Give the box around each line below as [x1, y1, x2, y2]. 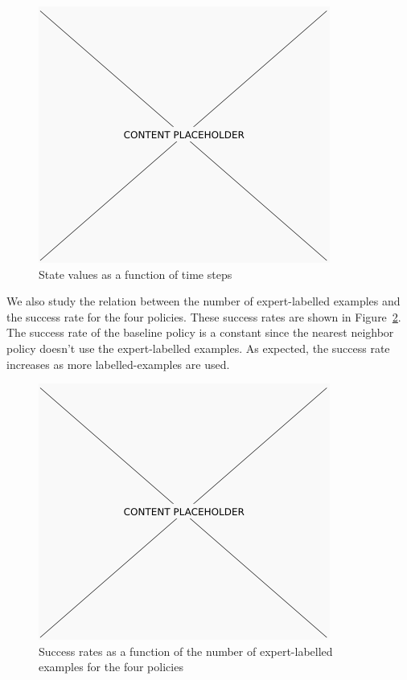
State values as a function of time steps [39, 265, 232, 282]
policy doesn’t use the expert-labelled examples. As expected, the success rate [6, 339, 390, 356]
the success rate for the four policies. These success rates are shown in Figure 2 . [6, 308, 401, 325]
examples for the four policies [39, 658, 183, 675]
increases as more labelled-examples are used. [6, 355, 230, 372]
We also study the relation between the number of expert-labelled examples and [6, 293, 401, 309]
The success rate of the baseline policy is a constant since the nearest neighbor [6, 324, 394, 341]
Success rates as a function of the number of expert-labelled [39, 642, 333, 659]
